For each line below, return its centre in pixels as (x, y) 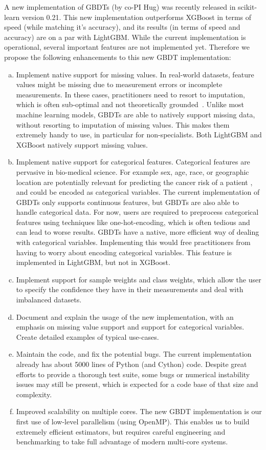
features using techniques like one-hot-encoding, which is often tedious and (133, 222)
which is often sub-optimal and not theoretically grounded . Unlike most (130, 104)
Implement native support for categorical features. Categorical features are (133, 162)
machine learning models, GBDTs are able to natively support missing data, (136, 114)
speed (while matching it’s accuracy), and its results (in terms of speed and (122, 27)
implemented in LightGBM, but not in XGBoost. (93, 262)
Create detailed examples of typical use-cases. (87, 336)
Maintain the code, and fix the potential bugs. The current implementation (134, 354)
